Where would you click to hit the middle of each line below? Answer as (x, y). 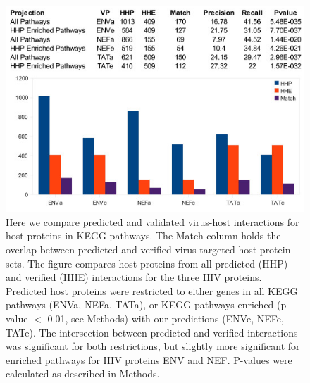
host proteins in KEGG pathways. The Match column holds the (143, 236)
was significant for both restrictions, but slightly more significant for (153, 346)
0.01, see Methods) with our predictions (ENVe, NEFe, (166, 319)
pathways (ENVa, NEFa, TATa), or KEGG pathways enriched (140, 304)
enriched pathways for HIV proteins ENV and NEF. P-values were (149, 359)
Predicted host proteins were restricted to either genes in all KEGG (152, 290)
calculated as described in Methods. (83, 373)
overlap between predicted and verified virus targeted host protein (148, 250)
